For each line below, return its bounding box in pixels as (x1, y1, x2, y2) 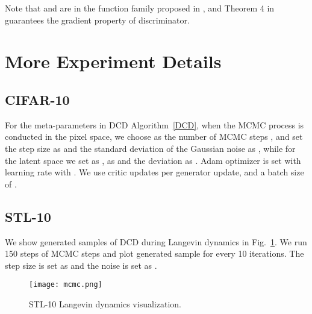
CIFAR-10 (5, 90, 70, 108)
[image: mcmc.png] (29, 280, 102, 289)
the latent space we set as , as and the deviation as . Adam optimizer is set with (5, 154, 301, 166)
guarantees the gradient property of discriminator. (5, 13, 190, 26)
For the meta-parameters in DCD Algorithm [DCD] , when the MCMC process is (5, 118, 304, 131)
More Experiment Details (5, 49, 222, 74)
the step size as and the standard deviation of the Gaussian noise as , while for (5, 142, 296, 154)
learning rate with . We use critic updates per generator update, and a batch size (5, 166, 304, 178)
